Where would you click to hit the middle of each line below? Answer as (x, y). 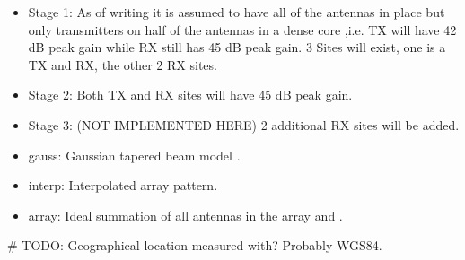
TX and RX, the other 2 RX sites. (123, 64)
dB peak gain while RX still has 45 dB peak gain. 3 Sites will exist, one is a (237, 47)
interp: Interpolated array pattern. (123, 185)
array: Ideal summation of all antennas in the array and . (185, 215)
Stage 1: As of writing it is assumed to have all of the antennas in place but (237, 12)
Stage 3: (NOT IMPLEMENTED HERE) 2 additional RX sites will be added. (244, 124)
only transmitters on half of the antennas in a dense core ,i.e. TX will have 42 (242, 29)
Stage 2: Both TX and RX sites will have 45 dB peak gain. (190, 95)
